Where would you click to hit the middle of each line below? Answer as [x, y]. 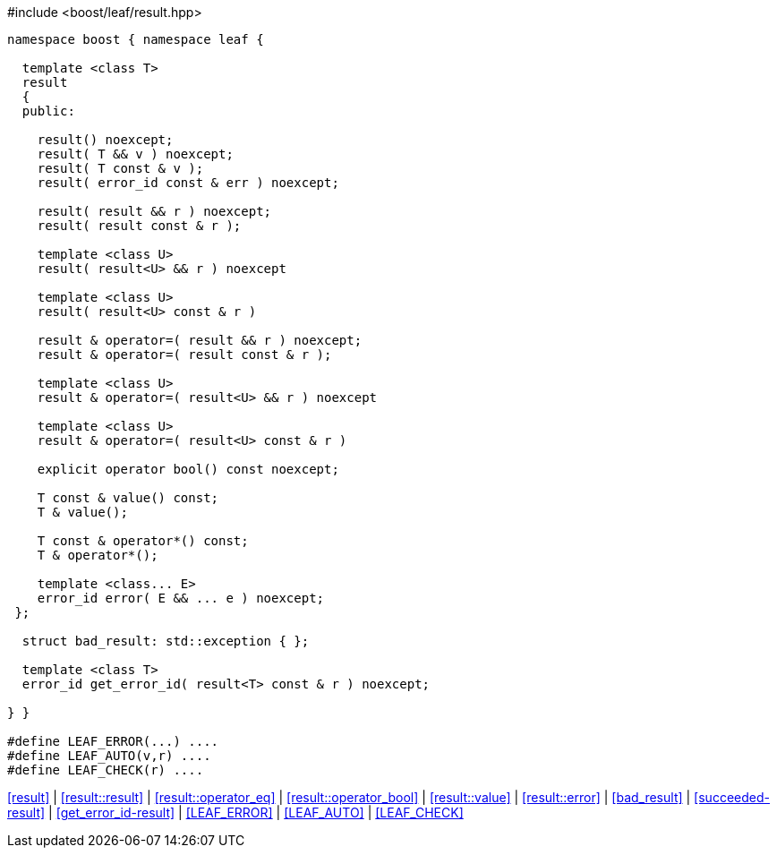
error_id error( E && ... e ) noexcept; [181, 598]
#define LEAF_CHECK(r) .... [106, 770]
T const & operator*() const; [143, 541]
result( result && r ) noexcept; [154, 211]
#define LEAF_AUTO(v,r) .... [109, 756]
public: [48, 111]
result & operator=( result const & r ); [184, 355]
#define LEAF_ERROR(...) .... [113, 741]
